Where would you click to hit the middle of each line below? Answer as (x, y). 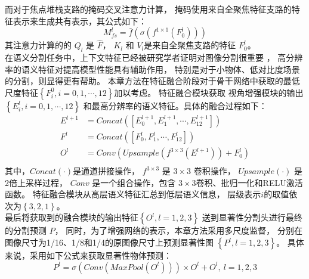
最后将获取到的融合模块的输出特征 (72, 217)
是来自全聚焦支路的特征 (190, 45)
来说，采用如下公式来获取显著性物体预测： (88, 255)
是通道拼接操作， (106, 171)
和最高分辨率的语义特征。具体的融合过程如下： (175, 105)
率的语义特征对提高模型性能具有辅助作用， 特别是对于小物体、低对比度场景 (152, 69)
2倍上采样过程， (36, 182)
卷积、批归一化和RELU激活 (249, 182)
